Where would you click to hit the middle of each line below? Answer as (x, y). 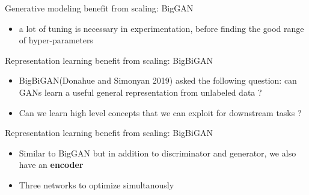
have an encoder (51, 165)
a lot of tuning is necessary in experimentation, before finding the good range (161, 28)
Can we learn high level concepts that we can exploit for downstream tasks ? (160, 112)
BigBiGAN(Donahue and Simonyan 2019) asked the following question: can (158, 80)
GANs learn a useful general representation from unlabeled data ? (140, 92)
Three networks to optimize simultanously (96, 184)
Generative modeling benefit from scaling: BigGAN (99, 8)
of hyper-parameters (56, 40)
